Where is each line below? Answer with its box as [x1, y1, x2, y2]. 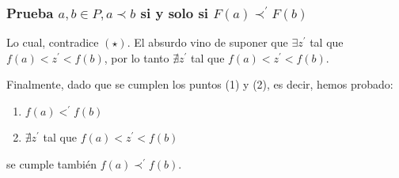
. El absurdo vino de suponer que [127, 34, 288, 51]
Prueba [6, 2, 54, 22]
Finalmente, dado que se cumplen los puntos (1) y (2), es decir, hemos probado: [6, 76, 393, 93]
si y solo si [140, 2, 209, 22]
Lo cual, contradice [6, 34, 99, 51]
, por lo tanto [104, 49, 169, 66]
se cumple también [6, 155, 97, 172]
